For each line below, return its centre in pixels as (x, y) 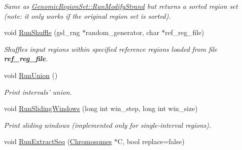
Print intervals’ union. (38, 92)
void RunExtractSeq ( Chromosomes (58, 141)
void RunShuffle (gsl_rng (42, 32)
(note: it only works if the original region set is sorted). (87, 16)
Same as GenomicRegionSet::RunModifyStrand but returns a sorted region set (121, 6)
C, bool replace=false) (151, 141)
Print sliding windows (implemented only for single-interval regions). (108, 125)
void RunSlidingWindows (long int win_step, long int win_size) (101, 108)
